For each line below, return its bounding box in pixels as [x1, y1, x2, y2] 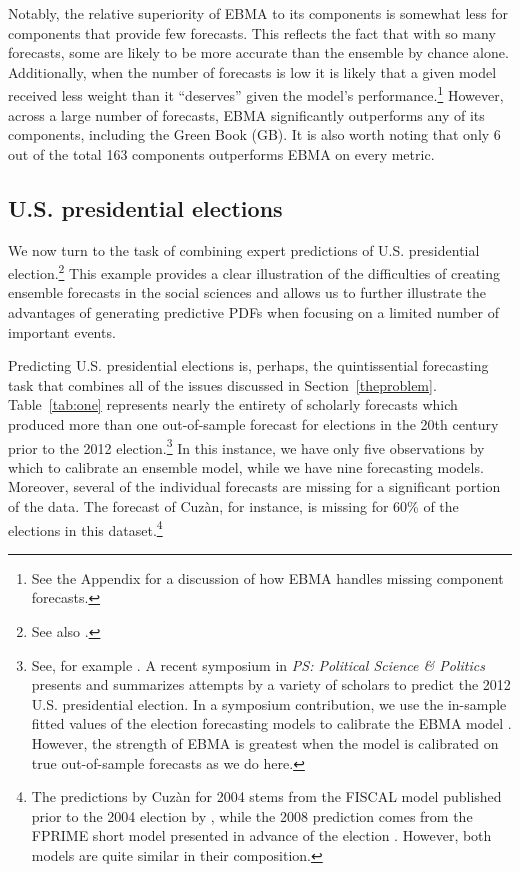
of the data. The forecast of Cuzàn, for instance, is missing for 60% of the [8, 496, 459, 517]
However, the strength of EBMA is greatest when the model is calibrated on [31, 733, 499, 754]
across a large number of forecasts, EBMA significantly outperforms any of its [8, 104, 485, 125]
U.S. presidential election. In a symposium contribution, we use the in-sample [31, 693, 507, 714]
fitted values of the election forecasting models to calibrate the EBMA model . [31, 713, 512, 734]
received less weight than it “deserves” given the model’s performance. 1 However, [8, 82, 504, 106]
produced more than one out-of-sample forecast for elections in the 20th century [8, 414, 499, 435]
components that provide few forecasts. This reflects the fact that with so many [8, 22, 496, 43]
